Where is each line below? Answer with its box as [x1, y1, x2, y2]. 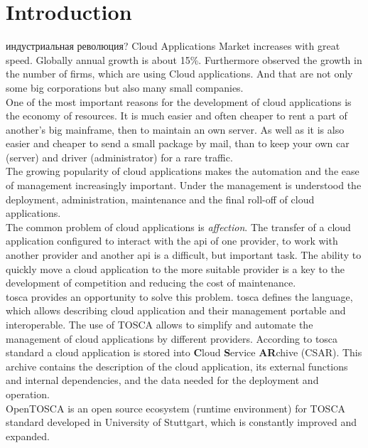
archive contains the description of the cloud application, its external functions [6, 358, 348, 373]
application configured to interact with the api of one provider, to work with [6, 233, 338, 248]
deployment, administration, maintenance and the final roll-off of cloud [6, 191, 315, 206]
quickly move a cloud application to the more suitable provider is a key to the [6, 261, 345, 276]
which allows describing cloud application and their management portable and [6, 303, 346, 318]
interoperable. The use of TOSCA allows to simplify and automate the [6, 317, 313, 331]
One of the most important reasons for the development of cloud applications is [6, 94, 352, 109]
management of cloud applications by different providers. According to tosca [6, 331, 338, 346]
